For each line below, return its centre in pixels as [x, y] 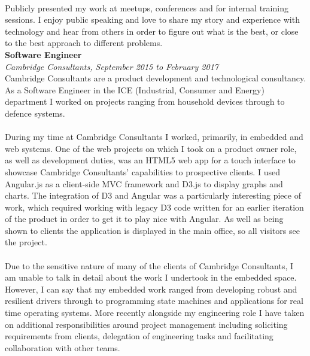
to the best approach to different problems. [84, 43]
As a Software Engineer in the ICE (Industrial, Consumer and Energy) [135, 89]
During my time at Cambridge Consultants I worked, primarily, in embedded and [154, 137]
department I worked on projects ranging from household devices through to [145, 101]
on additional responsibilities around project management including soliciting [146, 324]
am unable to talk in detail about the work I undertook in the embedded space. [151, 277]
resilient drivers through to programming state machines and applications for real [154, 301]
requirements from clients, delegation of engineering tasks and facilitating [139, 336]
